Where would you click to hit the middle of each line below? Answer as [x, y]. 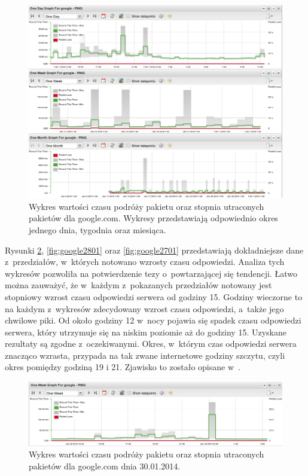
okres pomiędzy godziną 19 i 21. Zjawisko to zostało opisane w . [123, 367]
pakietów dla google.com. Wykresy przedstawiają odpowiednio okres [153, 218]
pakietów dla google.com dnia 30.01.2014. [105, 466]
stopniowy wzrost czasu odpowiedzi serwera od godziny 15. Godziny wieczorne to [154, 296]
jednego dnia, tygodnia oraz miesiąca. [97, 229]
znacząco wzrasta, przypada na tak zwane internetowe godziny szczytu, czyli [145, 355]
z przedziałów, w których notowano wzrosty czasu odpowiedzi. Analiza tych [145, 262]
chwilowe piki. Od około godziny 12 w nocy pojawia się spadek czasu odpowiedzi [153, 320]
